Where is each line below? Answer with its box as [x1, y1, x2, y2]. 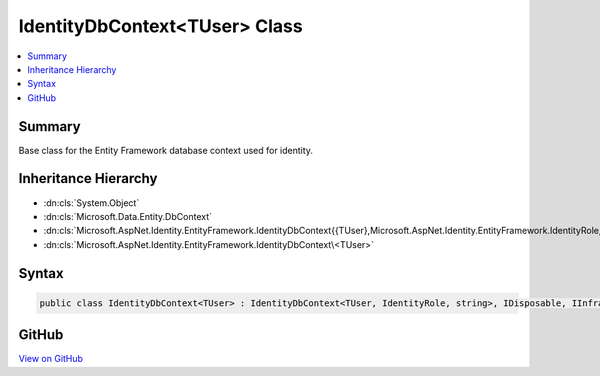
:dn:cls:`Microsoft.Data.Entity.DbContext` [43, 210, 212, 222]
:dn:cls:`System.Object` [43, 196, 140, 209]
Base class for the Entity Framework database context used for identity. [18, 144, 314, 156]
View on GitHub [18, 353, 84, 365]
